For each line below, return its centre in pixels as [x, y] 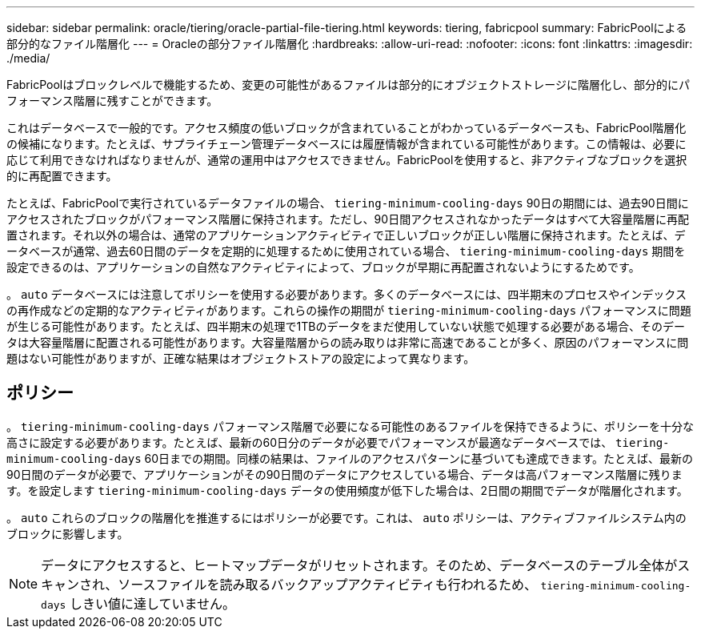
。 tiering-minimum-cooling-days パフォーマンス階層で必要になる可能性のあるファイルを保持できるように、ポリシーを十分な [350, 426]
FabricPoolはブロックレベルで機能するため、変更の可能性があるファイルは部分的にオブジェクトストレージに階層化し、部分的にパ [348, 84]
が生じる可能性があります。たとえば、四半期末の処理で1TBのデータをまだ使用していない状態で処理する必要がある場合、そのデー [346, 326]
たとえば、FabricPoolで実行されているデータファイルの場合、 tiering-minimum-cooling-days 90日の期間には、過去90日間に [348, 203]
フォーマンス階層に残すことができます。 [112, 100]
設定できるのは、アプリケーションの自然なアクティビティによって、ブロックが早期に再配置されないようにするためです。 [323, 267]
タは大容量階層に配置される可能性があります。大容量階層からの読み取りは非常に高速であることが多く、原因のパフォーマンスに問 [348, 342]
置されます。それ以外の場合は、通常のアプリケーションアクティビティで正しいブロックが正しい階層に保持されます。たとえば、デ [346, 235]
